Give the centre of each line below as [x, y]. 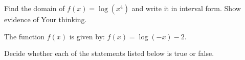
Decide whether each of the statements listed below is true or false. [109, 53]
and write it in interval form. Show [186, 8]
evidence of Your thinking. [46, 19]
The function [24, 36]
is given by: [87, 36]
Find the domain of [35, 8]
